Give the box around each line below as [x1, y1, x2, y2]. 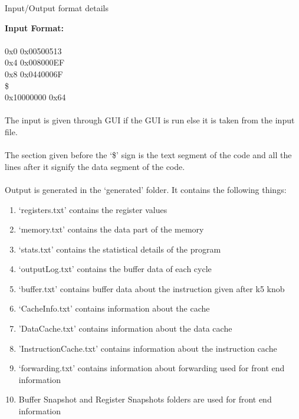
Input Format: [5, 21, 64, 34]
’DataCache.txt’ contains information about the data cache [18, 322, 232, 335]
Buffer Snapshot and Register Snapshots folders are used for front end [18, 393, 272, 405]
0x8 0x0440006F [5, 67, 63, 80]
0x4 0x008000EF [5, 56, 65, 68]
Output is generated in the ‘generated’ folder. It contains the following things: [5, 183, 287, 195]
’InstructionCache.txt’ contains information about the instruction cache [18, 342, 277, 354]
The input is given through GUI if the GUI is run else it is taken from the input [5, 114, 295, 126]
